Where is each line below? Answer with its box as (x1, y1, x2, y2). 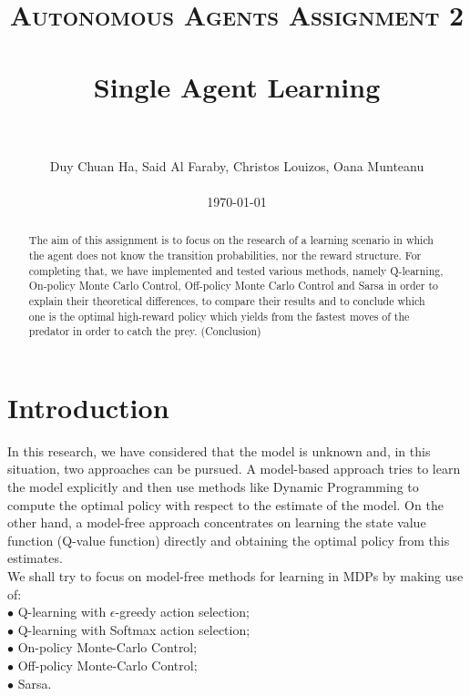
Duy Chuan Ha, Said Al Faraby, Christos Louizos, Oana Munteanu (49, 156, 424, 175)
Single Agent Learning (93, 67, 381, 105)
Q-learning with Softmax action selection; (17, 619, 250, 639)
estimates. (7, 548, 63, 568)
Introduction (7, 388, 169, 425)
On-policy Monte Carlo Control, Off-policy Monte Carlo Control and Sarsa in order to (28, 278, 439, 293)
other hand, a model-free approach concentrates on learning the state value (7, 513, 426, 532)
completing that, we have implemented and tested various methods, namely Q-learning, (28, 262, 444, 278)
